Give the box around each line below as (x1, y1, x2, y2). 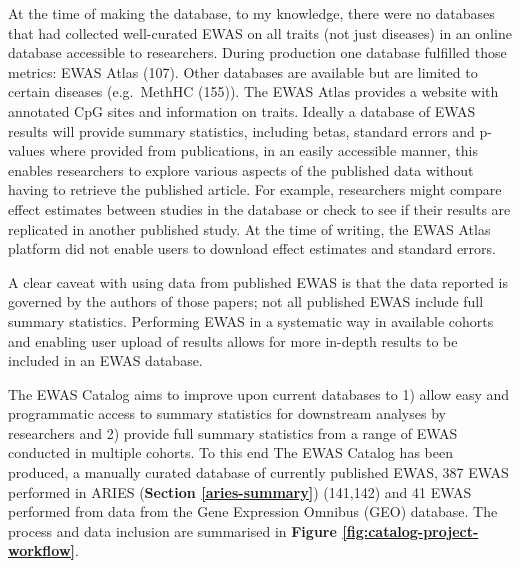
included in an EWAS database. (8, 350, 203, 371)
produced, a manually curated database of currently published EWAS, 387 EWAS (8, 462, 509, 483)
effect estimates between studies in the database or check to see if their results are (8, 198, 511, 219)
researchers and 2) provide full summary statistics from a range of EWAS (8, 422, 458, 443)
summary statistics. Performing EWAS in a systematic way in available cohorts (8, 310, 494, 331)
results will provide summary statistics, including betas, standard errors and (8, 120, 475, 141)
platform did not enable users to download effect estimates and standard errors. (8, 238, 496, 259)
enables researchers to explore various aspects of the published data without (8, 159, 474, 180)
